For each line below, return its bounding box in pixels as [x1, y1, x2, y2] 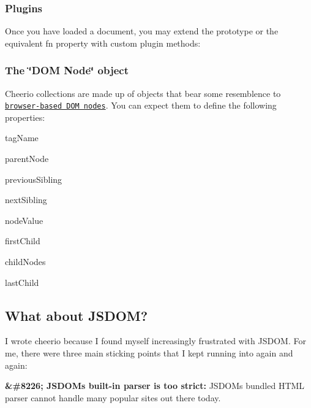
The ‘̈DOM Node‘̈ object [5, 63, 129, 78]
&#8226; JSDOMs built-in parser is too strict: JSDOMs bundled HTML [5, 379, 305, 392]
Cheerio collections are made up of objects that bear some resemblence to [5, 87, 281, 99]
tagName [5, 131, 39, 144]
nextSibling [5, 193, 47, 206]
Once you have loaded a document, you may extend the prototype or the [5, 25, 279, 37]
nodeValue [5, 214, 43, 226]
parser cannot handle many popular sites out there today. [5, 391, 221, 404]
